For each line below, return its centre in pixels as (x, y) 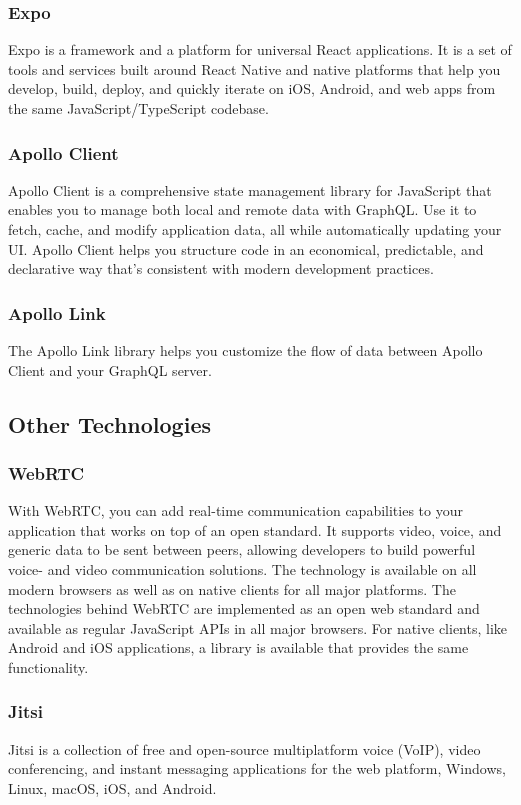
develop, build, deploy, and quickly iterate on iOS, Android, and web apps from (252, 88)
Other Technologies (109, 423)
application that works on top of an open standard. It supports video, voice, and (255, 529)
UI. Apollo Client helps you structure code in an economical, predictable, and (246, 248)
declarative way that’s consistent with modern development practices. (221, 268)
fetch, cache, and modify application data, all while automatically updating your (255, 229)
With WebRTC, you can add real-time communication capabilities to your (235, 510)
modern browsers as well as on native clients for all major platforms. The (232, 588)
